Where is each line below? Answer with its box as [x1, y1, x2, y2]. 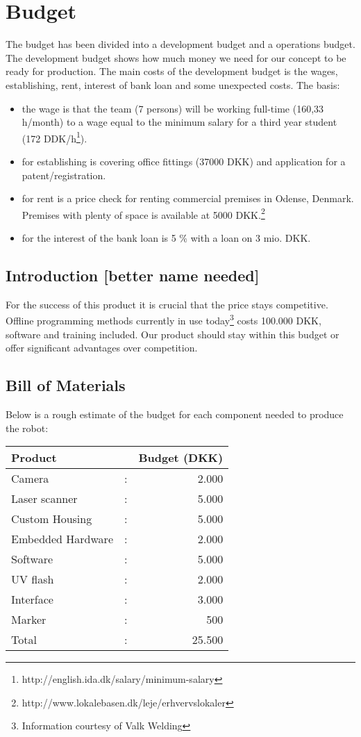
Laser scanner [11, 490, 78, 507]
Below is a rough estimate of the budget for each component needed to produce [6, 407, 344, 421]
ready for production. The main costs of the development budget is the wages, [6, 64, 338, 78]
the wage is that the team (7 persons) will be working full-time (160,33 [22, 101, 324, 115]
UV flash [11, 571, 54, 588]
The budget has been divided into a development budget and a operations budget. [6, 37, 355, 51]
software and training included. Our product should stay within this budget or [6, 326, 339, 341]
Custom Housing [11, 511, 92, 527]
